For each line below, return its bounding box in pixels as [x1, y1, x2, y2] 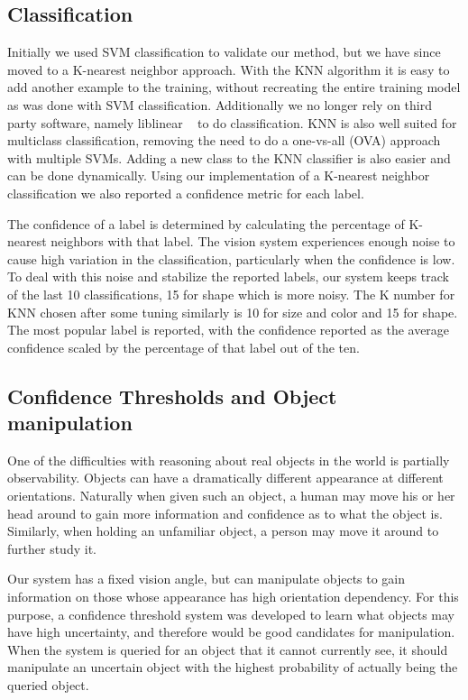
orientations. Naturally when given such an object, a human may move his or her [7, 486, 455, 505]
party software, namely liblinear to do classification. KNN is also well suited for [7, 113, 457, 132]
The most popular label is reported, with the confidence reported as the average [7, 320, 450, 339]
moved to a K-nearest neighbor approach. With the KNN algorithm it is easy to [7, 60, 450, 78]
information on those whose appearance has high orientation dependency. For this [7, 587, 459, 606]
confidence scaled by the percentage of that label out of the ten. [7, 337, 360, 356]
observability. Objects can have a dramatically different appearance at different [7, 468, 444, 487]
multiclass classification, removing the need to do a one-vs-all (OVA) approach [7, 131, 441, 150]
